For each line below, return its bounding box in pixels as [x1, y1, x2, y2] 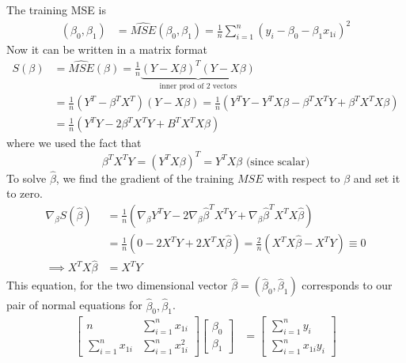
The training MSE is [6, 2, 106, 17]
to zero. [6, 185, 43, 202]
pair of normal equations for [6, 297, 142, 313]
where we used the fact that [6, 134, 142, 151]
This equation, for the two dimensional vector [6, 277, 228, 293]
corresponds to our [302, 277, 393, 293]
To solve [6, 169, 47, 186]
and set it [353, 169, 400, 186]
